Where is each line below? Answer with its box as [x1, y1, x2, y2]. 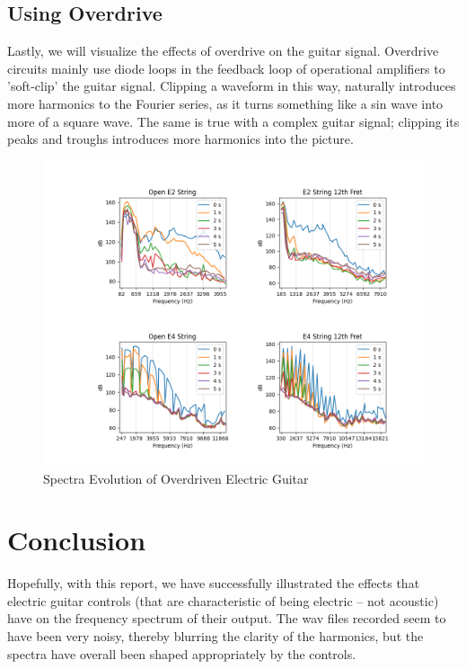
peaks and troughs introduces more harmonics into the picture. [7, 129, 354, 148]
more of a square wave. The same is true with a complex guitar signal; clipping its [7, 111, 460, 130]
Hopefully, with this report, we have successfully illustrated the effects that [7, 574, 420, 593]
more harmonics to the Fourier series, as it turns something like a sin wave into [7, 94, 444, 112]
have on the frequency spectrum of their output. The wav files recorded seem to [7, 609, 446, 628]
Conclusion [7, 522, 146, 558]
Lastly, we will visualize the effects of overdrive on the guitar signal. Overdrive [7, 41, 439, 60]
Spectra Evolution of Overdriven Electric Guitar [43, 468, 309, 487]
